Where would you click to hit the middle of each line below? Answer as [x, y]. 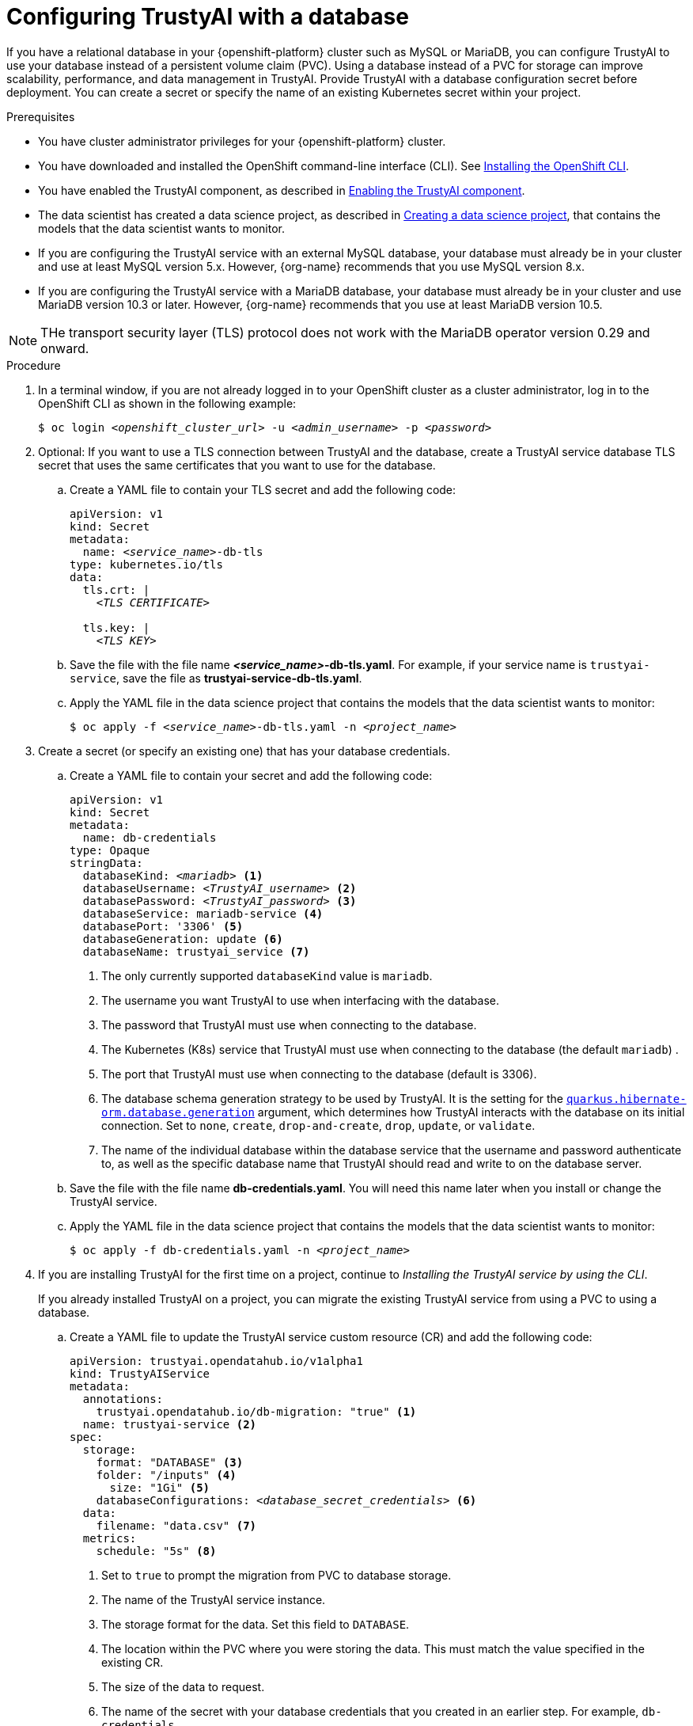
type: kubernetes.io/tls [146, 564]
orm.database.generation [178, 1112]
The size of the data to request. [183, 1686]
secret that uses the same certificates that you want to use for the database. [237, 465]
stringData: [106, 863]
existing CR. [133, 1662]
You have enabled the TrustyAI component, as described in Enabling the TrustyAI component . [282, 190]
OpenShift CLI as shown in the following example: [167, 403]
